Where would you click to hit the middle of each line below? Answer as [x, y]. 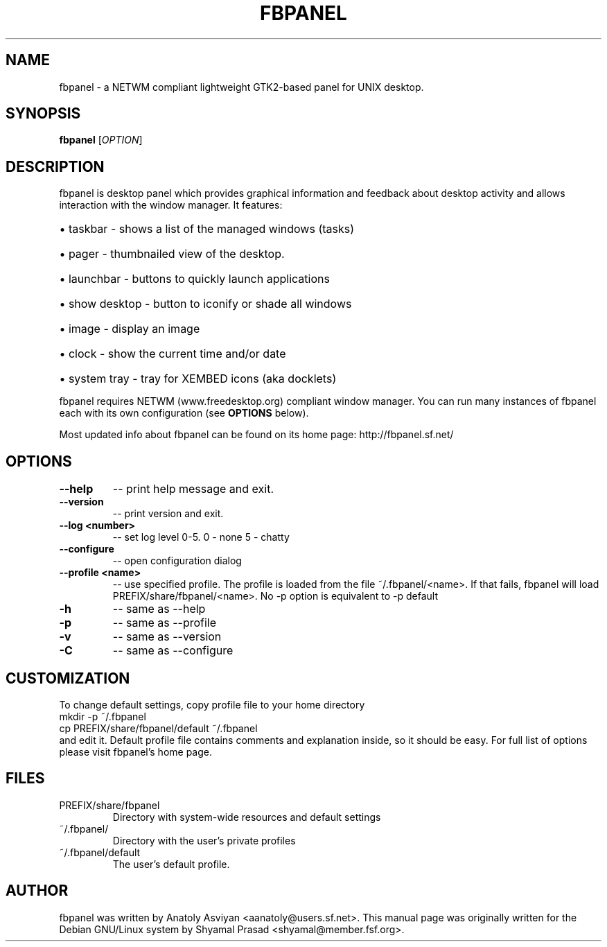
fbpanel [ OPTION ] [101, 140]
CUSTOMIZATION [68, 678]
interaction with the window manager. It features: [171, 205]
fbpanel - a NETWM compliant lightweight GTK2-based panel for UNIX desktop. [241, 87]
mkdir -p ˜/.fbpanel [103, 716]
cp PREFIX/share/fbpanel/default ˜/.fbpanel [158, 728]
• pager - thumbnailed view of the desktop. [172, 254]
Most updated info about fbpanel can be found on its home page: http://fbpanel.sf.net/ [256, 435]
